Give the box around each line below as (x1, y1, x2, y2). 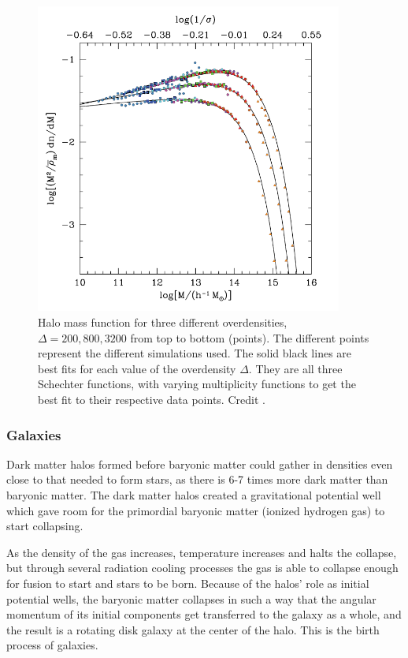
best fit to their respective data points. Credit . (38, 391, 265, 407)
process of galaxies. (6, 637, 98, 653)
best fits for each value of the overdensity (38, 360, 236, 376)
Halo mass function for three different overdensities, (38, 314, 287, 331)
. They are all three (248, 360, 343, 376)
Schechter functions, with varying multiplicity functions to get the (38, 376, 356, 392)
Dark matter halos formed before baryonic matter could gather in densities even (6, 455, 393, 472)
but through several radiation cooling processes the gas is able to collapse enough (6, 559, 399, 576)
